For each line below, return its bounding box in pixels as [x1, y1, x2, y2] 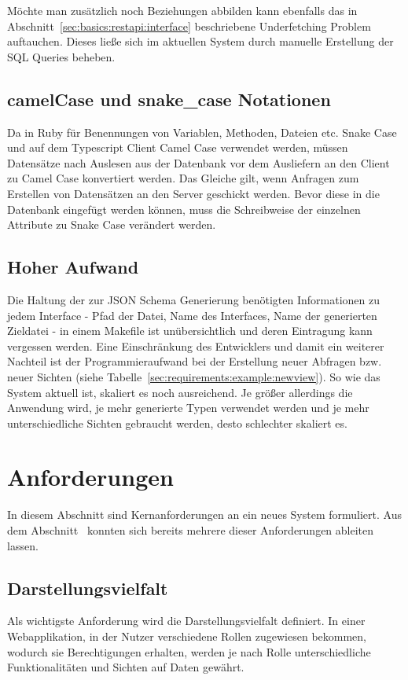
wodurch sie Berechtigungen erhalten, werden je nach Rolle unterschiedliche [7, 643, 371, 660]
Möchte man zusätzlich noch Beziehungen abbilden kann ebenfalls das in [7, 2, 358, 18]
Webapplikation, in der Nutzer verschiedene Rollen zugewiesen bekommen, [7, 627, 367, 644]
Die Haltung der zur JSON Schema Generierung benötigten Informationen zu [7, 291, 380, 307]
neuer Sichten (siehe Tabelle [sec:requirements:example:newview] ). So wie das [7, 368, 380, 384]
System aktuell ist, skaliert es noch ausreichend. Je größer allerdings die [7, 384, 353, 400]
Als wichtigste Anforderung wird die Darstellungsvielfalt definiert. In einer [7, 612, 366, 629]
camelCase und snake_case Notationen [7, 86, 331, 111]
